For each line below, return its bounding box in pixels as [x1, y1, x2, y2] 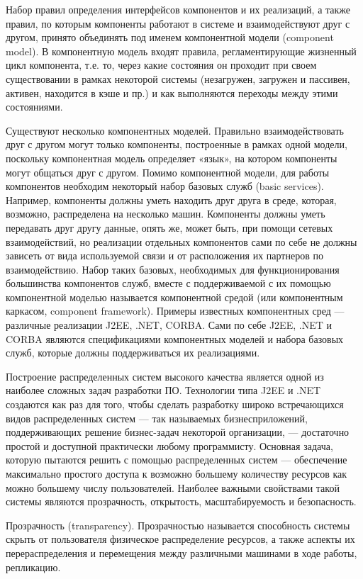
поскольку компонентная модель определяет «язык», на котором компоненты [6, 150, 337, 165]
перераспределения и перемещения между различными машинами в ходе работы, [6, 545, 357, 560]
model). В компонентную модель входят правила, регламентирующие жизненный [6, 43, 357, 58]
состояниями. [6, 99, 63, 114]
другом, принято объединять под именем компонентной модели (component [6, 30, 334, 45]
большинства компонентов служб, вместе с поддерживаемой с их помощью [6, 276, 331, 291]
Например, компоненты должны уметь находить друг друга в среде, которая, [6, 192, 337, 207]
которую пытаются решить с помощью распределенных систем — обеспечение [6, 452, 347, 467]
